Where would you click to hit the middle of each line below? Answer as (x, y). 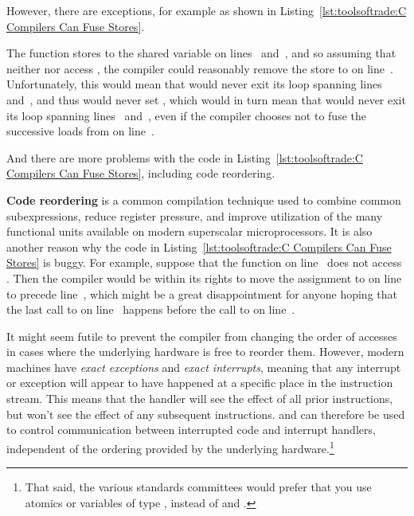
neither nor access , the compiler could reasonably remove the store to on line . (200, 68)
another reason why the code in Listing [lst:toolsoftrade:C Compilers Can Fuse (199, 246)
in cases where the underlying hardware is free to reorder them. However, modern (205, 352)
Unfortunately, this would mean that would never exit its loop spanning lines (194, 84)
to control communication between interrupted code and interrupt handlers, (191, 430)
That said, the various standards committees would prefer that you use (198, 487)
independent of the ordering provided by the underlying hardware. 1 (170, 447)
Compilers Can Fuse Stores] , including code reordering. (141, 173)
